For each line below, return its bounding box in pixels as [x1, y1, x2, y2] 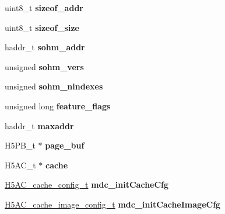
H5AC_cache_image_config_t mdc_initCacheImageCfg [5, 198, 221, 210]
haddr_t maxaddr [5, 119, 74, 132]
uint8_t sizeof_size [5, 21, 79, 33]
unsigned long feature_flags [5, 99, 111, 112]
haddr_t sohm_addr [5, 41, 85, 53]
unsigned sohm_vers [5, 60, 84, 73]
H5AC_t [5, 158, 36, 171]
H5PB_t [5, 139, 36, 151]
